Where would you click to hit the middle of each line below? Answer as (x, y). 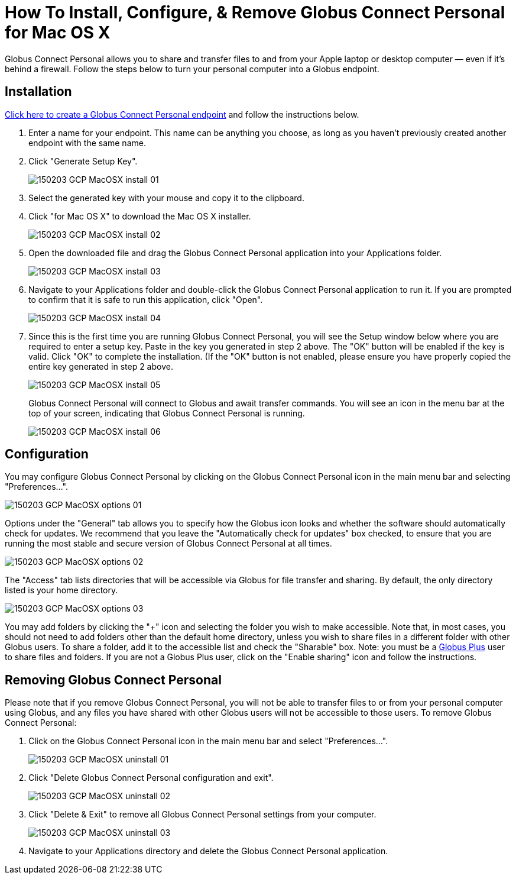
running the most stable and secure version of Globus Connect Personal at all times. (168, 544)
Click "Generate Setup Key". (83, 161)
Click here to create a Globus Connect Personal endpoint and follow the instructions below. (182, 114)
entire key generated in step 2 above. (101, 366)
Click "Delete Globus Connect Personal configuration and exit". (151, 778)
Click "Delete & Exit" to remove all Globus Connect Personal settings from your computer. (202, 815)
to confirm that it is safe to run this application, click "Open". (146, 299)
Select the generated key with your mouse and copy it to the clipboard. (166, 198)
